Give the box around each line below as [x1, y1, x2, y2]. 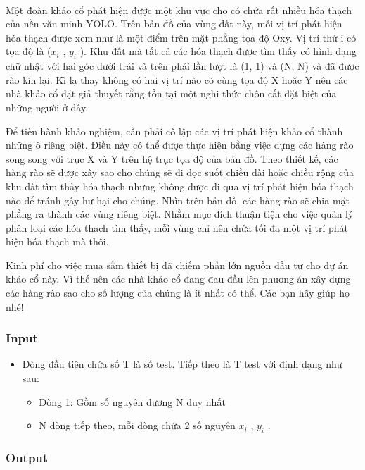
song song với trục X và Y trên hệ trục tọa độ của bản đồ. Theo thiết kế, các [6, 151, 338, 166]
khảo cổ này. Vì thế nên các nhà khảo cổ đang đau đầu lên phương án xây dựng [6, 271, 351, 286]
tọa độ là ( [6, 44, 51, 58]
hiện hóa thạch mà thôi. [6, 234, 109, 249]
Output [6, 448, 49, 466]
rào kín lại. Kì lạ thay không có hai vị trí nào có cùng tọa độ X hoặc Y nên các [6, 72, 348, 87]
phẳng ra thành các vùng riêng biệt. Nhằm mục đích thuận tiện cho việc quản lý [6, 206, 354, 221]
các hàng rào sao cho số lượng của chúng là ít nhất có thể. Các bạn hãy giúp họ [6, 285, 350, 300]
